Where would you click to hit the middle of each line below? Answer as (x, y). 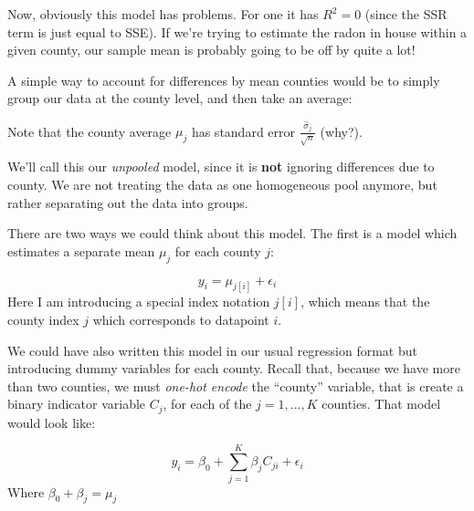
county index (43, 320)
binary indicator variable (77, 404)
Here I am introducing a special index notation (139, 302)
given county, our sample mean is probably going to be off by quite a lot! (211, 50)
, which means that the (365, 302)
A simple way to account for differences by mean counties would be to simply (224, 80)
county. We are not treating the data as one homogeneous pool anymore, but (222, 185)
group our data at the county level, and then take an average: (180, 98)
